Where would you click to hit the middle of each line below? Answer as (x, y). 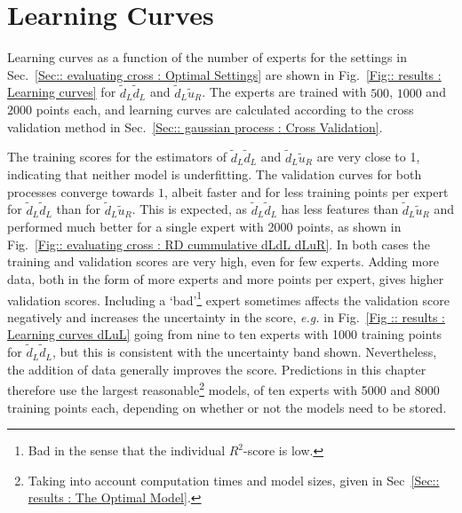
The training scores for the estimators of (117, 157)
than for (79, 209)
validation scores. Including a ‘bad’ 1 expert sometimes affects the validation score (228, 298)
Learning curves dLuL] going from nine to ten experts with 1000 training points (225, 334)
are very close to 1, (368, 157)
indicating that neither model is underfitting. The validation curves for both (215, 174)
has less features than (340, 209)
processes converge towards (81, 191)
